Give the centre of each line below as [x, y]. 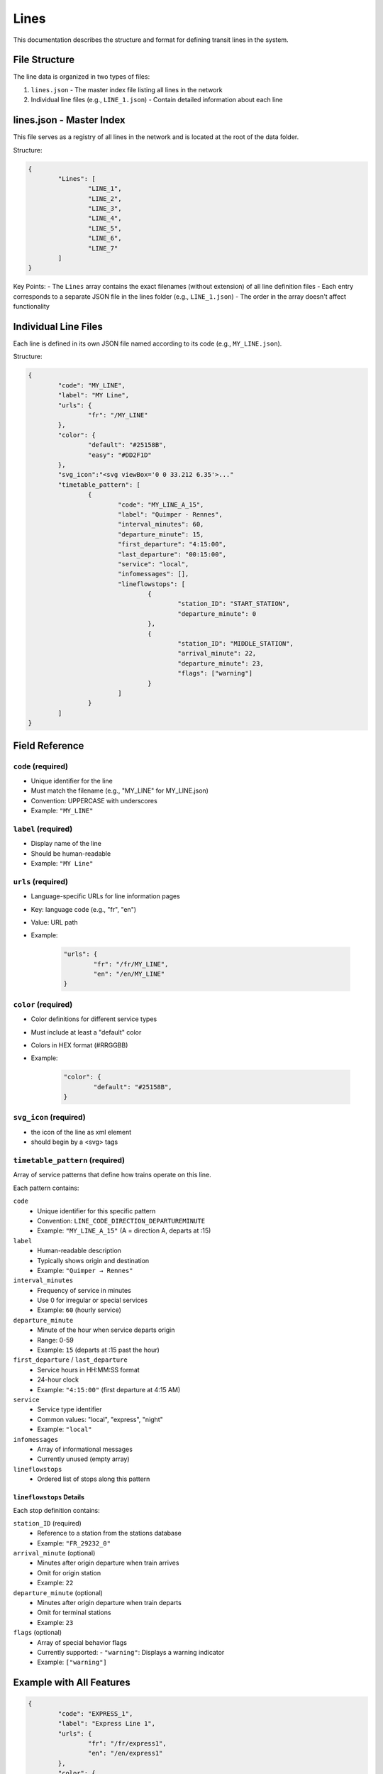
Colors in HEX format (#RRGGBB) [79, 1045]
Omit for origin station [69, 1572]
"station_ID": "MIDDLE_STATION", [236, 644]
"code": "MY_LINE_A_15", [161, 505]
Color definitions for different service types [94, 1019]
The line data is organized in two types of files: [82, 77]
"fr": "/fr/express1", [127, 1743]
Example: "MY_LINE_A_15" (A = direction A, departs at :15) [124, 1230]
